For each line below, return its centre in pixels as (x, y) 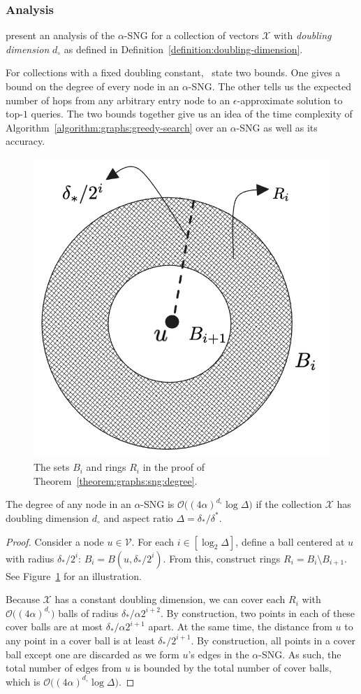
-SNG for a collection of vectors (191, 35)
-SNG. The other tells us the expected (270, 86)
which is (23, 681)
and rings (106, 467)
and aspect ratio (138, 517)
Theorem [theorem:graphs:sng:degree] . (116, 480)
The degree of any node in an (68, 504)
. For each (153, 541)
